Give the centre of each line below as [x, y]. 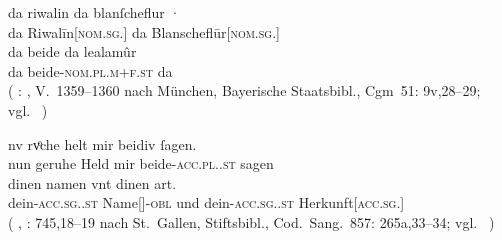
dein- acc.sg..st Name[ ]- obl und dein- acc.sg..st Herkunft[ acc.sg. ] [206, 202]
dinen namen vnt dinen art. [92, 182]
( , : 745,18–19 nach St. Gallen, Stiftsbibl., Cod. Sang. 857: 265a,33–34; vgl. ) [251, 221]
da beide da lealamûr [72, 51]
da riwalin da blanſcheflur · [94, 12]
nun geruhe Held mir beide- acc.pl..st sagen [141, 163]
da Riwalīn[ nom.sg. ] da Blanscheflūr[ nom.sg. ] [144, 31]
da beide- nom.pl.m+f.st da [90, 70]
